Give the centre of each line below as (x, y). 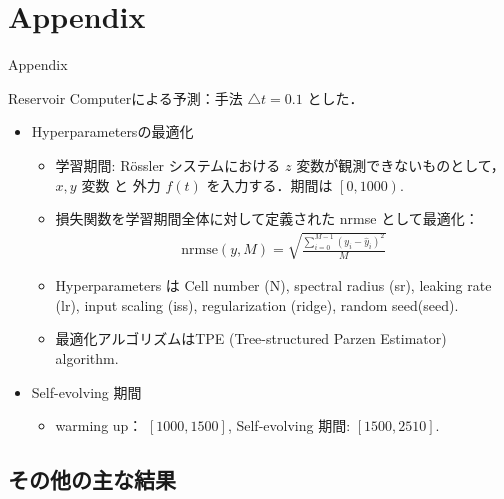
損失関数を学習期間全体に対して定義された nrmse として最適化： (267, 218)
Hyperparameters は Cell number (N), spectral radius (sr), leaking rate (273, 285)
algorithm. (87, 358)
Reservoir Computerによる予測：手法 (125, 97)
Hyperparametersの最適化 (112, 131)
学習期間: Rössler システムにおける (168, 164)
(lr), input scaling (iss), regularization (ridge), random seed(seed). (257, 304)
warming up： (99, 425)
